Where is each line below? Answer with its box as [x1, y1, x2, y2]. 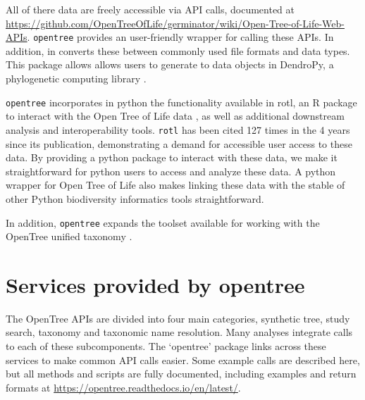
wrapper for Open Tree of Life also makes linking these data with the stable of [6, 177, 345, 192]
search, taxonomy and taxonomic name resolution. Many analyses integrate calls [6, 325, 353, 339]
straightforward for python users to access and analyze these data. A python [6, 163, 336, 178]
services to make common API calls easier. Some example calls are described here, [6, 352, 360, 367]
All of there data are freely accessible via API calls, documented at [6, 2, 295, 16]
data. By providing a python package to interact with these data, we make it [6, 150, 338, 165]
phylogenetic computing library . [6, 71, 147, 86]
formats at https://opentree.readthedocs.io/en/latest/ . [6, 380, 241, 394]
